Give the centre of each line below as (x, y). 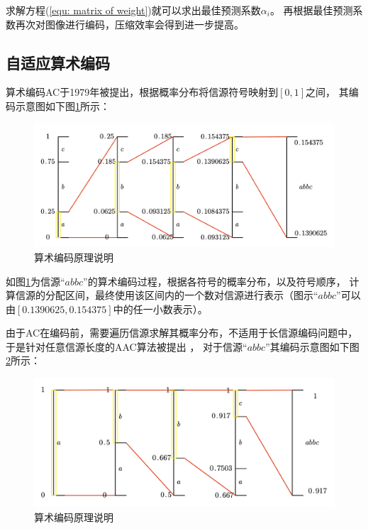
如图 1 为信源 (33, 281)
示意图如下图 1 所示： (62, 105)
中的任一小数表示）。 (160, 309)
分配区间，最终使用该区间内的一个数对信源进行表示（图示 (179, 295)
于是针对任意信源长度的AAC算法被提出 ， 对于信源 (124, 346)
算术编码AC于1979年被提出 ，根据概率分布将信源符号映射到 (142, 92)
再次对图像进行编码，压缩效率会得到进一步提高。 (129, 24)
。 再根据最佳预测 (311, 10)
